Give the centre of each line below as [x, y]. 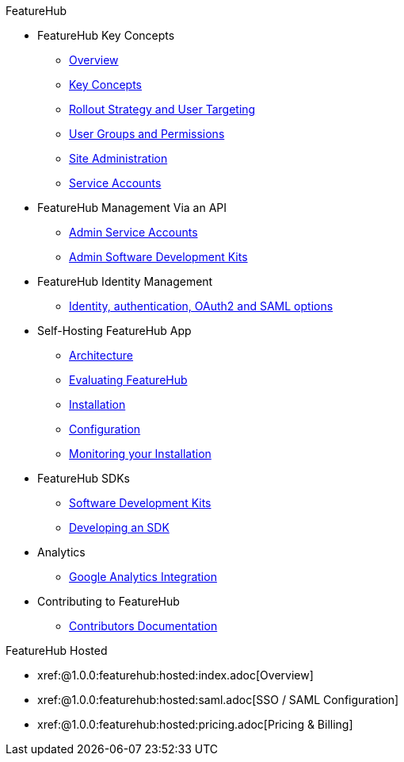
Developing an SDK [119, 527]
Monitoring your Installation [140, 454]
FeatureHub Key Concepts [106, 35]
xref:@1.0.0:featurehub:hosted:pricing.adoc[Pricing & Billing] [195, 724]
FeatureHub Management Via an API [132, 208]
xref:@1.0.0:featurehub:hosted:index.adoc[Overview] [175, 675]
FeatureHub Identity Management [125, 281]
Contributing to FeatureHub [109, 601]
